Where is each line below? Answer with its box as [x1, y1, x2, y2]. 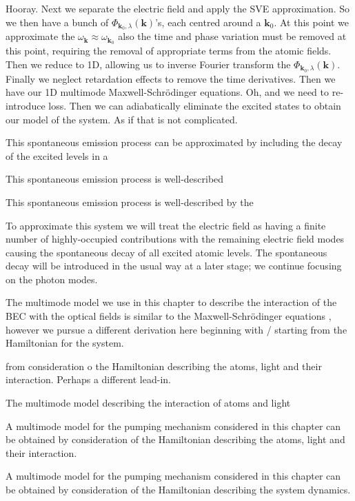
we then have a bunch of [6, 14, 109, 29]
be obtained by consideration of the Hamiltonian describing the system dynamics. [6, 482, 351, 497]
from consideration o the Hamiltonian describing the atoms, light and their [6, 358, 322, 373]
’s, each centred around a [155, 14, 261, 29]
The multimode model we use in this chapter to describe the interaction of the [6, 295, 337, 309]
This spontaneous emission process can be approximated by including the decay [6, 135, 343, 150]
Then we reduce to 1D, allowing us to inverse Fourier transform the [6, 57, 291, 71]
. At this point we [274, 14, 349, 29]
